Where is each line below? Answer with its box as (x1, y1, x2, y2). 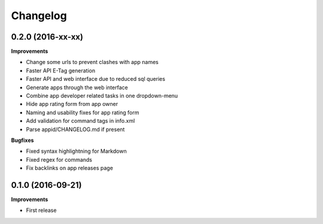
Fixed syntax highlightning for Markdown (26, 147, 127, 155)
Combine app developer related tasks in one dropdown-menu (26, 92, 178, 99)
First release (26, 207, 57, 214)
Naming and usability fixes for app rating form (26, 108, 139, 116)
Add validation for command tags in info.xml (26, 117, 135, 125)
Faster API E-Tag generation (26, 66, 96, 74)
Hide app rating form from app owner (26, 101, 118, 108)
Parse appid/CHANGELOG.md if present (26, 126, 125, 133)
